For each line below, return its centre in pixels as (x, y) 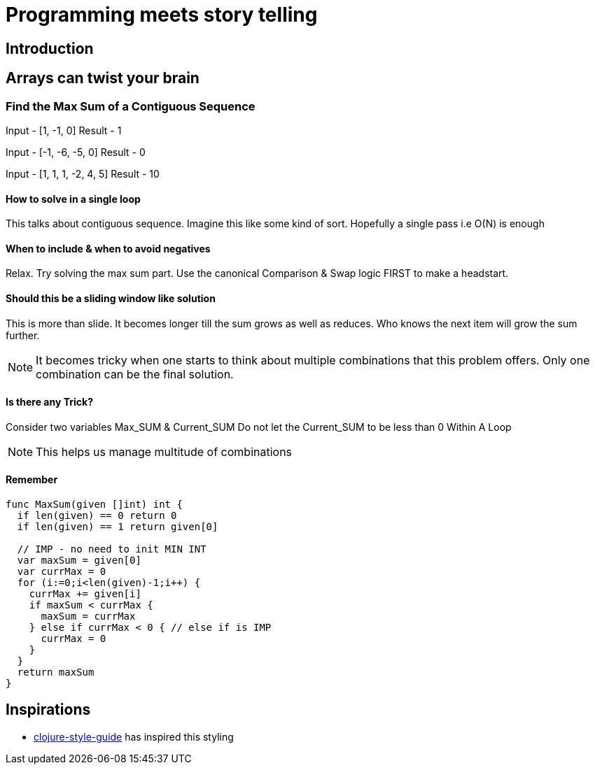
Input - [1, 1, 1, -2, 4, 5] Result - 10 (83, 173)
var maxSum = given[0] (79, 561)
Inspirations (48, 710)
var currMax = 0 (62, 572)
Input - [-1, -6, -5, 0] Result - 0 (76, 152)
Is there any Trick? (49, 402)
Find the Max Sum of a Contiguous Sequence (131, 106)
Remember (32, 480)
